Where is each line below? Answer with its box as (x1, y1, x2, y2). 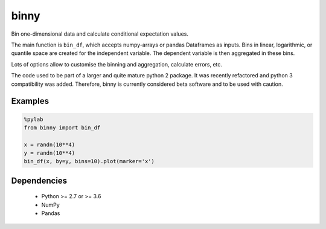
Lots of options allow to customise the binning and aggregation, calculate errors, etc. (11, 60, 223, 68)
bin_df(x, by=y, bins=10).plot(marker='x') (24, 158, 155, 165)
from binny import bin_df (24, 124, 101, 131)
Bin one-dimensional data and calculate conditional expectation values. (11, 30, 188, 37)
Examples (11, 96, 50, 106)
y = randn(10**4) (24, 150, 75, 156)
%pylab (24, 115, 43, 123)
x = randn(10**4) (24, 141, 75, 148)
